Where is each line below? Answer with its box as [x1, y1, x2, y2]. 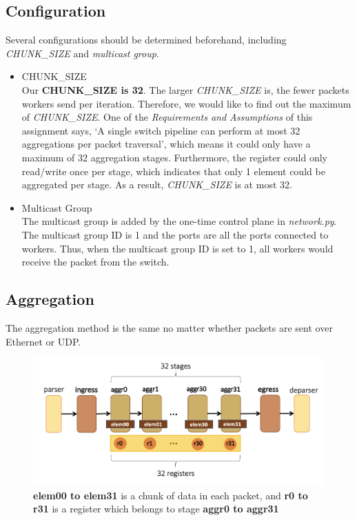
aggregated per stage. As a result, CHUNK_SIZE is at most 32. [21, 177, 292, 192]
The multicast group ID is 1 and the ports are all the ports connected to [21, 227, 329, 241]
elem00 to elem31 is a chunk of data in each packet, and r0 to [33, 488, 308, 502]
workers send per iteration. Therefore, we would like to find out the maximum [21, 96, 351, 110]
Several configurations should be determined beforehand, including [6, 32, 287, 47]
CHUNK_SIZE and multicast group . [6, 46, 159, 60]
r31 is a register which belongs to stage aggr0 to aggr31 [33, 501, 279, 516]
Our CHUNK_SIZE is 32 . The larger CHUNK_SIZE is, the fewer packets [21, 82, 349, 97]
